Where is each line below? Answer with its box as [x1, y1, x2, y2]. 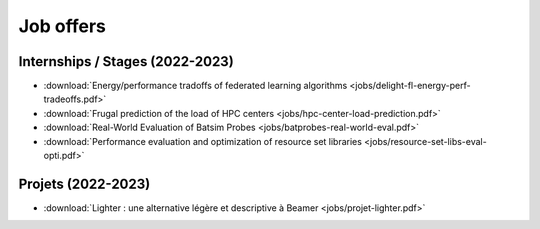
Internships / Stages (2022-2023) [18, 53, 234, 70]
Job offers [18, 15, 107, 37]
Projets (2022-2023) [18, 175, 151, 192]
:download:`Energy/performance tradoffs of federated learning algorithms [43, 80, 348, 92]
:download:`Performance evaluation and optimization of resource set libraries [43, 135, 362, 147]
